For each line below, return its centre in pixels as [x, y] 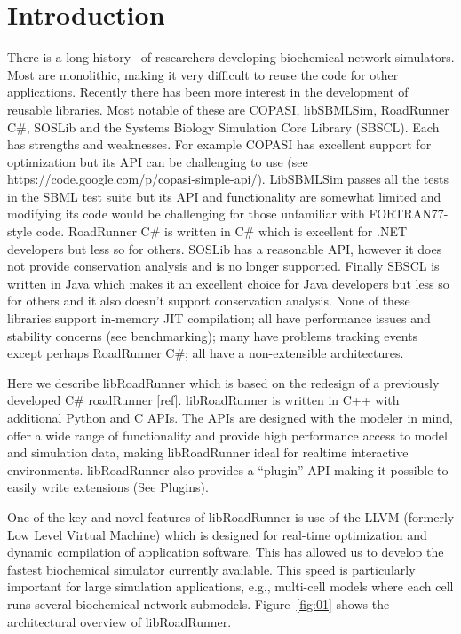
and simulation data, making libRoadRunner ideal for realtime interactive [208, 452]
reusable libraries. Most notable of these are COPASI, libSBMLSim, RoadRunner [228, 109]
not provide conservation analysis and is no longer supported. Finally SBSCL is [223, 266]
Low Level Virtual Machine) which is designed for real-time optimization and [217, 534]
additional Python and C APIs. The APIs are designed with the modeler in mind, [230, 417]
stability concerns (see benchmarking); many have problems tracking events [213, 335]
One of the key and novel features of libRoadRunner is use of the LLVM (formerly [231, 516]
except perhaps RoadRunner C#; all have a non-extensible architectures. [206, 353]
